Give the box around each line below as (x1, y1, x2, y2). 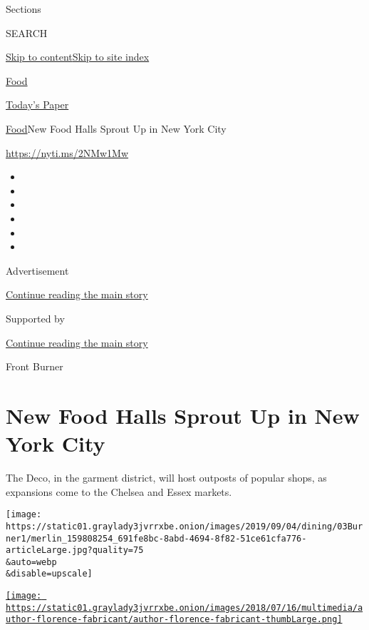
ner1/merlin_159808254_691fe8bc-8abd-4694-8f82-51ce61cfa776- (6, 533, 307, 544)
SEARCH (6, 25, 48, 40)
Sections (6, 1, 41, 16)
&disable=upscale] (6, 569, 93, 579)
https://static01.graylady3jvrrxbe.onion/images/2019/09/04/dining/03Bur (6, 521, 363, 532)
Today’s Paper (6, 97, 69, 112)
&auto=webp (6, 557, 57, 567)
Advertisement (6, 263, 69, 278)
